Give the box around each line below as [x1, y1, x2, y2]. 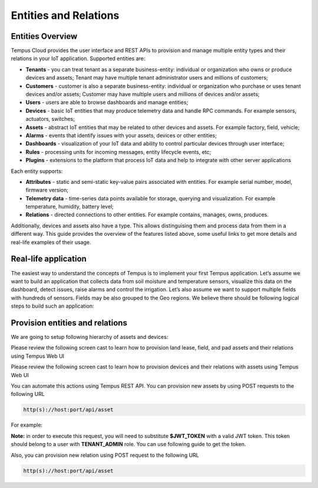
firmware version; [25, 186, 69, 194]
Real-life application [11, 254, 87, 264]
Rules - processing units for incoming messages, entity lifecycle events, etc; [25, 148, 211, 156]
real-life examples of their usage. [11, 239, 91, 246]
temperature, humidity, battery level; [25, 203, 114, 210]
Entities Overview [11, 31, 78, 41]
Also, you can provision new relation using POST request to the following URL [11, 451, 200, 459]
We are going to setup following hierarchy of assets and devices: [11, 334, 168, 341]
